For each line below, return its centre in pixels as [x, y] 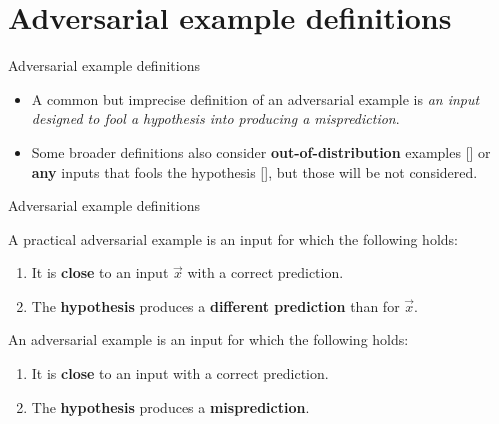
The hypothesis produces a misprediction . [170, 406]
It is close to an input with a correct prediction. [180, 373]
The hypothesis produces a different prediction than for [215, 305]
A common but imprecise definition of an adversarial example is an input [255, 98]
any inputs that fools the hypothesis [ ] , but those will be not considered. [254, 171]
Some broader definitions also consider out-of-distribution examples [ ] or [261, 151]
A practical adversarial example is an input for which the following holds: [233, 238]
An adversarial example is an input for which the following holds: [208, 339]
